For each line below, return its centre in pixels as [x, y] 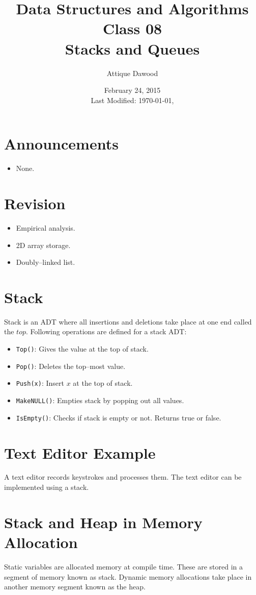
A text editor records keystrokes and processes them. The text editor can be [123, 477]
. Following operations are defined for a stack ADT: [106, 331]
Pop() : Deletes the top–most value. [71, 366]
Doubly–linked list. [46, 262]
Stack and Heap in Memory [103, 522]
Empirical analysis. [46, 227]
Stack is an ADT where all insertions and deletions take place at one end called [128, 321]
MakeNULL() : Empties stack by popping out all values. [100, 400]
